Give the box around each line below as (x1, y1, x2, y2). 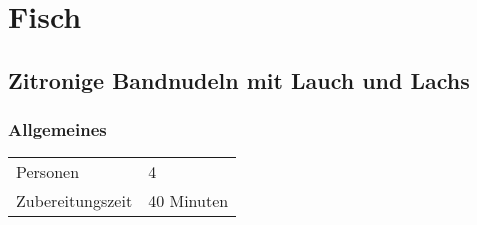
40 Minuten (148, 189, 229, 213)
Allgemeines (8, 117, 107, 142)
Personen (16, 160, 80, 184)
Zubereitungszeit (16, 189, 133, 213)
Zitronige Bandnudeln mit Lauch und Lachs (8, 64, 470, 95)
